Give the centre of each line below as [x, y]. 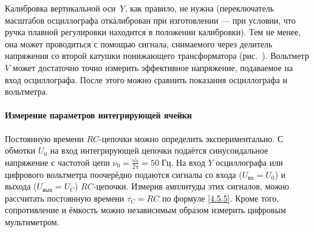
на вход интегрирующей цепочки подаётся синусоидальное [159, 150]
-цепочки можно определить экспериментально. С [191, 138]
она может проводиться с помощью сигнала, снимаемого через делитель [139, 43]
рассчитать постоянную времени [65, 198]
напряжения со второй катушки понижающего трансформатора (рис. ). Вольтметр [157, 56]
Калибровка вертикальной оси [60, 8]
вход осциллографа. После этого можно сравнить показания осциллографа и [146, 79]
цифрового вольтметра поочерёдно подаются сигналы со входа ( [124, 174]
